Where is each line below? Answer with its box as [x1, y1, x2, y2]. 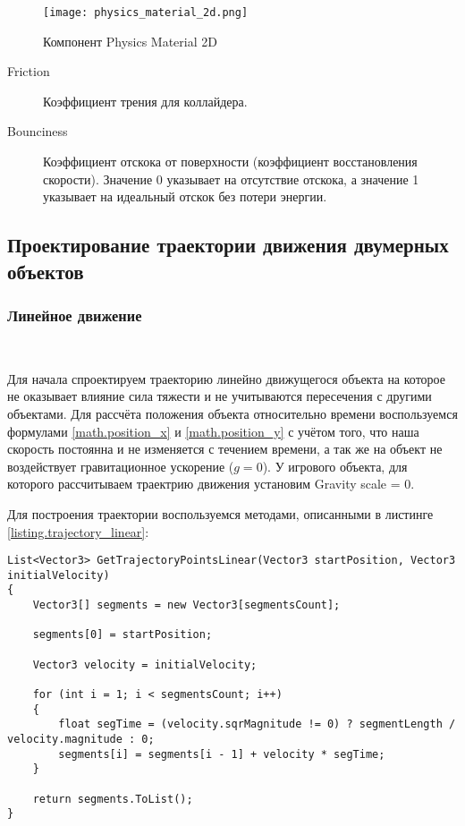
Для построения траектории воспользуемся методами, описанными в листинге [7, 504, 434, 523]
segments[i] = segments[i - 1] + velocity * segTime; [58, 747, 385, 761]
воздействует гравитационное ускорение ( [7, 456, 234, 475]
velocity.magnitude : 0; [7, 733, 155, 746]
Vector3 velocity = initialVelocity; [32, 658, 258, 671]
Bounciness [7, 122, 68, 141]
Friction [7, 62, 50, 81]
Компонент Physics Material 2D [43, 31, 217, 50]
